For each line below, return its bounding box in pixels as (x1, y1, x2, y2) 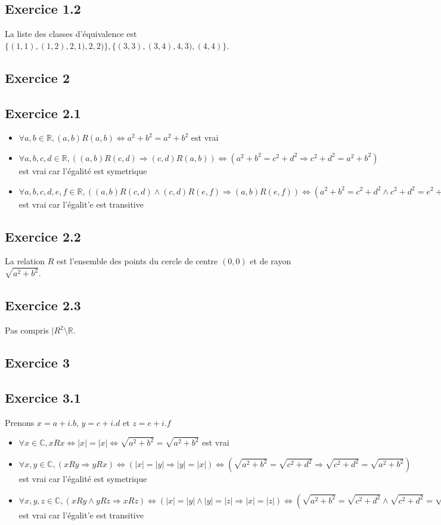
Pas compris (5, 324, 49, 336)
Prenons (5, 416, 35, 428)
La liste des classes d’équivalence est (5, 27, 137, 40)
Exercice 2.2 (5, 227, 81, 245)
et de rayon (250, 255, 291, 267)
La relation (5, 255, 45, 267)
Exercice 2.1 (5, 103, 81, 122)
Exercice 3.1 (5, 388, 81, 406)
